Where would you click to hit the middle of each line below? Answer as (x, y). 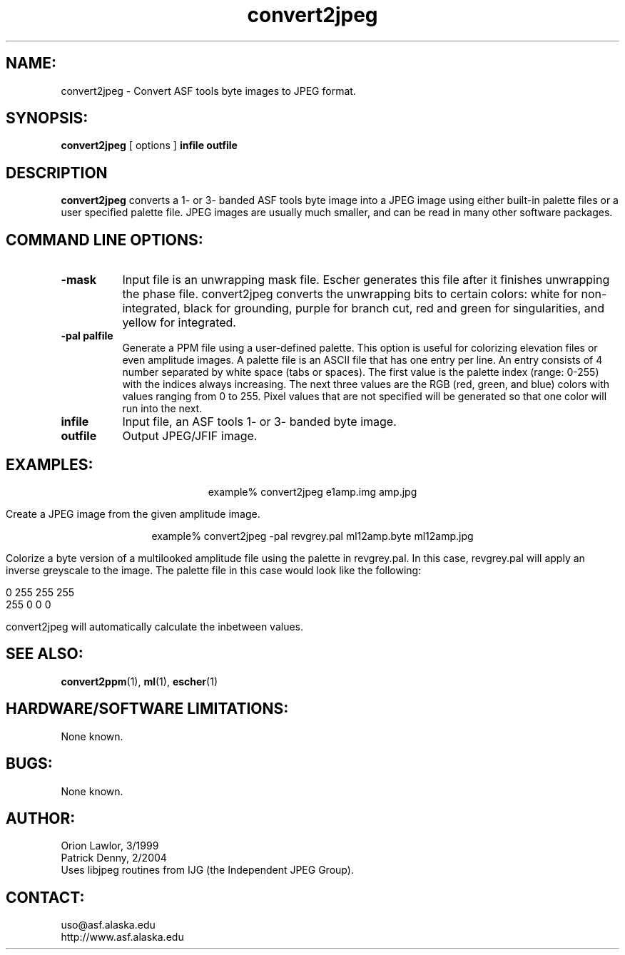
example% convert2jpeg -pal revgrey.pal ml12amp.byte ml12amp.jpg (312, 536)
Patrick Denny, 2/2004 (114, 858)
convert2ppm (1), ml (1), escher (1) (139, 681)
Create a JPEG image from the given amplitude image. (133, 514)
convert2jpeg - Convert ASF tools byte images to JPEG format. (208, 91)
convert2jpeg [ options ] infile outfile (149, 145)
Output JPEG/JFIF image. (190, 436)
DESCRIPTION (57, 173)
